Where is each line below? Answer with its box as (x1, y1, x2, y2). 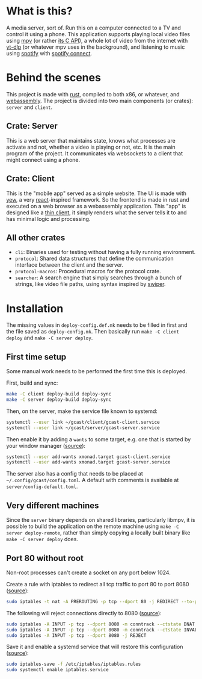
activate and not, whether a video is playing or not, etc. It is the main (6, 143, 176, 150)
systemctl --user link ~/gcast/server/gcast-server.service (6, 424, 161, 431)
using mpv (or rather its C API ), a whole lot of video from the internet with (6, 37, 188, 44)
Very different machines (6, 500, 99, 510)
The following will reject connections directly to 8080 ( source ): (6, 609, 162, 616)
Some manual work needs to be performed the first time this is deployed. (6, 368, 188, 375)
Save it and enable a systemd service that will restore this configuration (6, 643, 183, 651)
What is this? (6, 4, 73, 18)
